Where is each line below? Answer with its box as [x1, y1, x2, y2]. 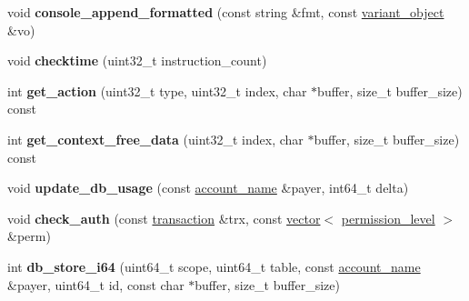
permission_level [341, 208, 435, 227]
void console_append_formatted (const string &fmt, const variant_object [7, 3, 444, 21]
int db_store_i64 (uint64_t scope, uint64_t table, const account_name [7, 256, 421, 276]
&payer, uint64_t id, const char [7, 275, 185, 294]
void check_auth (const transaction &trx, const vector [7, 208, 321, 227]
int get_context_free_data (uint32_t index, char [7, 129, 304, 148]
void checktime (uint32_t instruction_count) [7, 51, 267, 70]
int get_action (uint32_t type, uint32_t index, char [7, 81, 307, 100]
